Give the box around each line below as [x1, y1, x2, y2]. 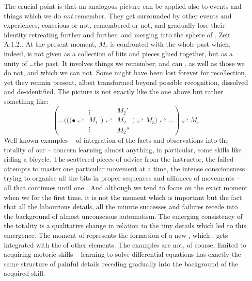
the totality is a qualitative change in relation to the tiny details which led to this [4, 220, 246, 231]
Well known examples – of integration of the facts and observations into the [4, 135, 229, 145]
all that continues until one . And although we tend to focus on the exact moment [4, 182, 248, 193]
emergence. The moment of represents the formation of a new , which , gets [4, 230, 228, 240]
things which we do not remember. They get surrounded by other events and [4, 10, 232, 20]
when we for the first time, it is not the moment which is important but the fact [4, 192, 242, 202]
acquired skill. [4, 268, 45, 278]
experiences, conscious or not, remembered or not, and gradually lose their [4, 20, 225, 30]
